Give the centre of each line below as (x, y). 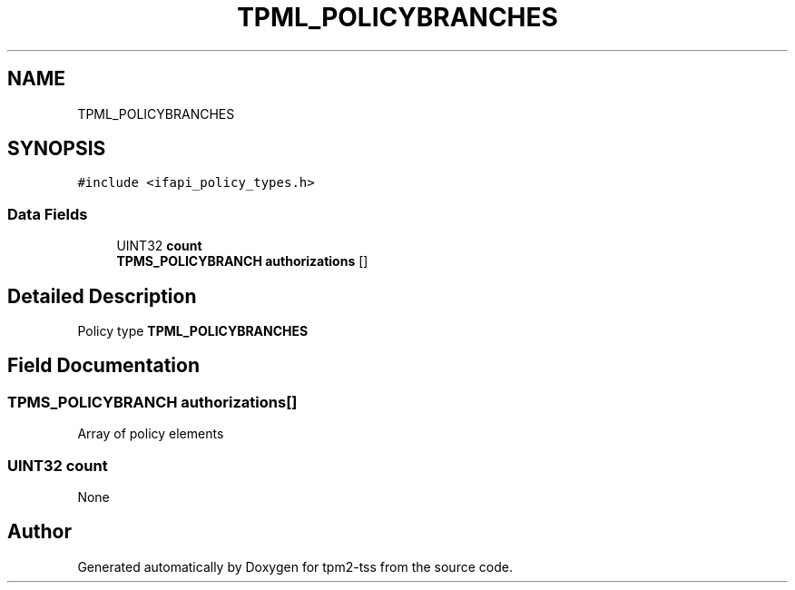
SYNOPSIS (57, 149)
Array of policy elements (151, 434)
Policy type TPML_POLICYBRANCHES (193, 331)
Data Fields (48, 214)
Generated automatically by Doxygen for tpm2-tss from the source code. (295, 566)
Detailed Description (102, 296)
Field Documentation (103, 366)
